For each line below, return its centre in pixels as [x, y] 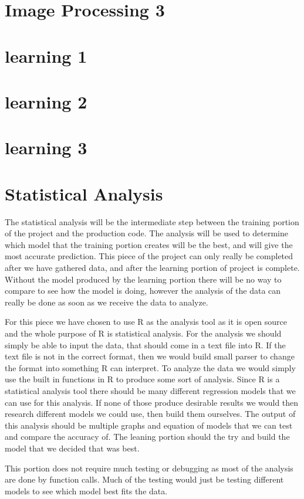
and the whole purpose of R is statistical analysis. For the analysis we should [143, 333]
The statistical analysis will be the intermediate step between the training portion [152, 221]
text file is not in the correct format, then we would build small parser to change [150, 356]
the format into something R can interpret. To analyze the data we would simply [150, 367]
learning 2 [46, 101]
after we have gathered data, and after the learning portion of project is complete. [152, 267]
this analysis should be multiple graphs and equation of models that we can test [149, 425]
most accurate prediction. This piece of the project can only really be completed [149, 256]
